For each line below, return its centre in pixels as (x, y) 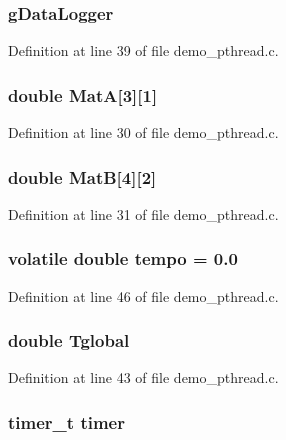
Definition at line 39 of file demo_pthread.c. (143, 50)
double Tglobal (69, 340)
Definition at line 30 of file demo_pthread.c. (143, 132)
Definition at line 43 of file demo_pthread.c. (143, 377)
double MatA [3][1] (83, 94)
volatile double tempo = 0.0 (123, 258)
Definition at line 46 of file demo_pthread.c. (143, 295)
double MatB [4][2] (82, 176)
